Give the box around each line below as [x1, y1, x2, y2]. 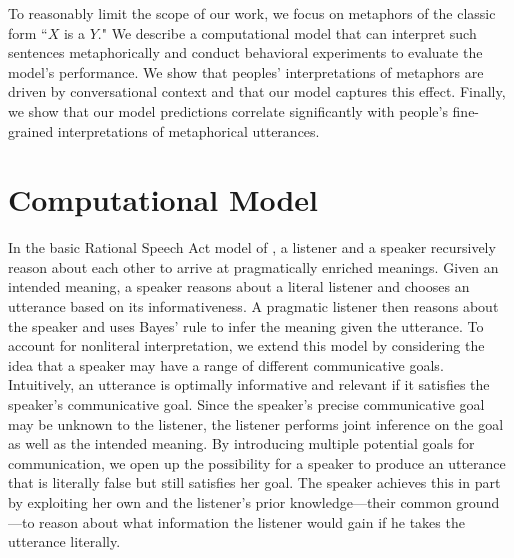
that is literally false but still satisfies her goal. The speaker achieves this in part [8, 472, 501, 493]
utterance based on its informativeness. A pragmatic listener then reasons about [8, 296, 499, 317]
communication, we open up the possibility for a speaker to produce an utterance [8, 452, 506, 473]
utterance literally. [8, 531, 121, 552]
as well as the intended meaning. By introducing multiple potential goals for [8, 433, 475, 454]
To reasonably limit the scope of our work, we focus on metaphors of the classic [8, 3, 496, 23]
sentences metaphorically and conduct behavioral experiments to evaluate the [8, 42, 483, 63]
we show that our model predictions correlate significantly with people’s [8, 100, 448, 121]
